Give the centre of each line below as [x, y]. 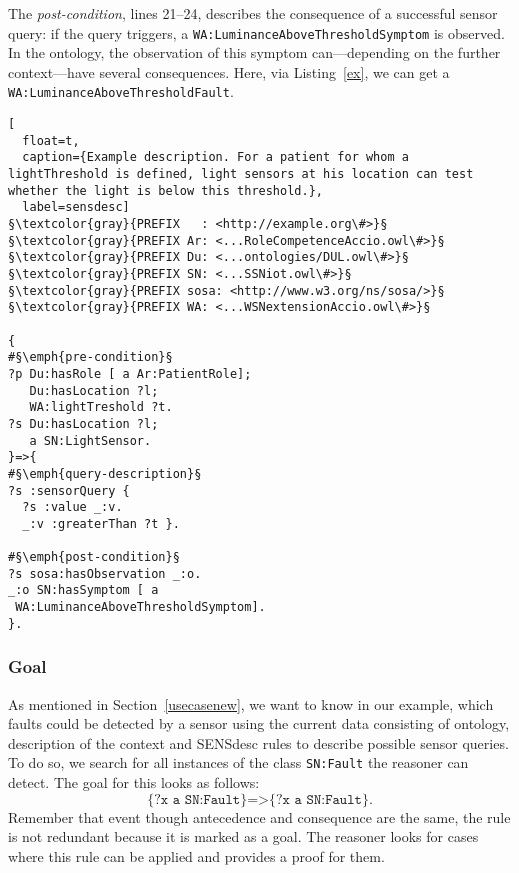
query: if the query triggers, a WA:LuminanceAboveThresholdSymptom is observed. [256, 32]
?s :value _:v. [72, 507]
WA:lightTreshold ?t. [101, 407]
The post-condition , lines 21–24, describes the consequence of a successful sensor [253, 13]
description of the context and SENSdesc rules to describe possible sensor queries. [258, 742]
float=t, [51, 140]
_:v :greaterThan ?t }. [101, 523]
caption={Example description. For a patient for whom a [215, 157]
